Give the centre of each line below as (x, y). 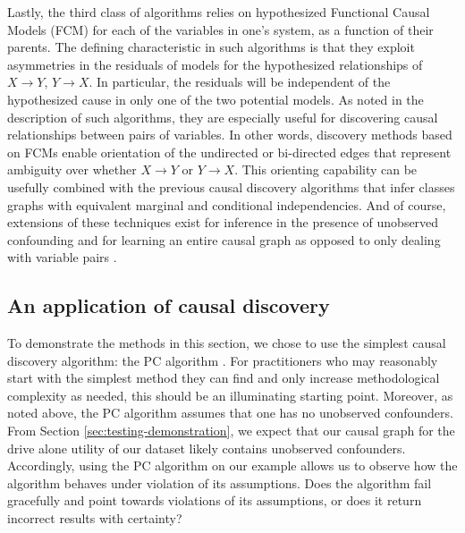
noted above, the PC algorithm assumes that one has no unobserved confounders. (230, 413)
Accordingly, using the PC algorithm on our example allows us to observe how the (232, 465)
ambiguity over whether (72, 169)
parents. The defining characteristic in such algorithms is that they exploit (211, 47)
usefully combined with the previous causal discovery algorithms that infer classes (231, 186)
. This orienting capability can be (326, 169)
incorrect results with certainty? (95, 518)
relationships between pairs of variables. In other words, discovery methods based (230, 135)
